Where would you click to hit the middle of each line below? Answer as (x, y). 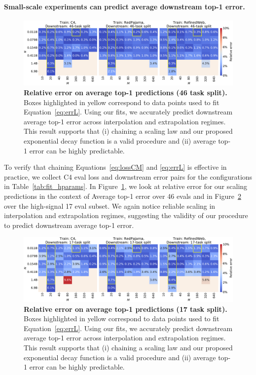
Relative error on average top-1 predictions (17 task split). (126, 309)
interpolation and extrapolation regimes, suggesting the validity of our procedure (126, 215)
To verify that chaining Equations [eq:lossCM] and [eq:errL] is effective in (115, 167)
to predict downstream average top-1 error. (69, 225)
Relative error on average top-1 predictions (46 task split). (126, 93)
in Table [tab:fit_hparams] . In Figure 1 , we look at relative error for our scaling (126, 186)
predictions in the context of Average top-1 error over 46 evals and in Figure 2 (123, 196)
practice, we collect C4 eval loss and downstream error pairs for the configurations (128, 176)
